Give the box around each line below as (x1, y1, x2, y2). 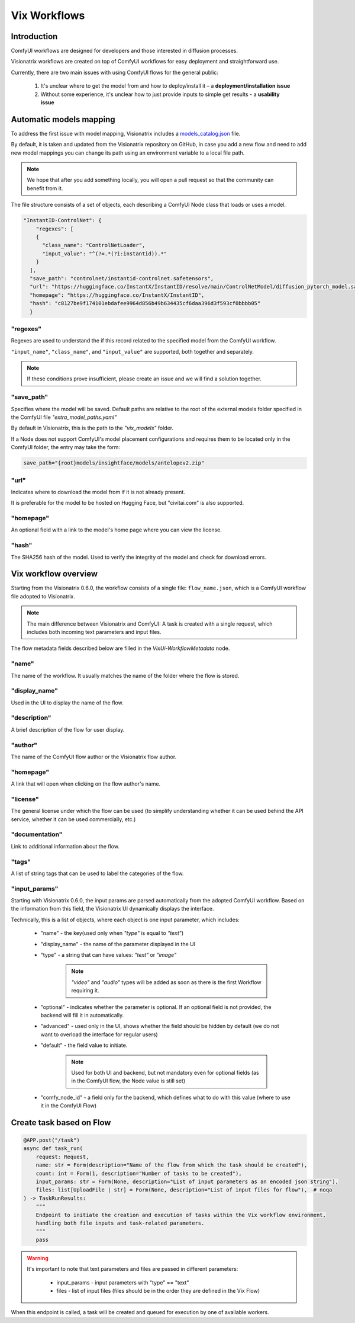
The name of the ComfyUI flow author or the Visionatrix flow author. (11, 753, 177, 760)
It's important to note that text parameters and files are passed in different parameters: (27, 1266, 238, 1273)
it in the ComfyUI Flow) (40, 1102, 97, 1109)
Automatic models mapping (11, 114, 115, 124)
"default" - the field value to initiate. (40, 1042, 128, 1049)
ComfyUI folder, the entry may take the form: (11, 444, 121, 451)
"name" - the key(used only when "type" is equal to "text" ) (40, 930, 184, 937)
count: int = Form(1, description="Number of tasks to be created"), (35, 1170, 242, 1177)
